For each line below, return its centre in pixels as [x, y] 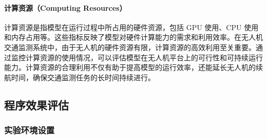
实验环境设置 [30, 130]
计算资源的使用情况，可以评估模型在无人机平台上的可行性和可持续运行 [144, 57]
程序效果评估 [36, 105]
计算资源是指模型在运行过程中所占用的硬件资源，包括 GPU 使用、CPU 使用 [131, 27]
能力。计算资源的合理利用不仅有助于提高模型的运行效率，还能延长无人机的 [130, 67]
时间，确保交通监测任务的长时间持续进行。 [83, 77]
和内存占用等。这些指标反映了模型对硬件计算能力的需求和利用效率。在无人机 [133, 37]
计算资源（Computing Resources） [65, 7]
